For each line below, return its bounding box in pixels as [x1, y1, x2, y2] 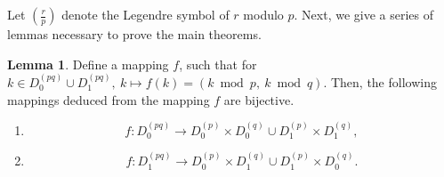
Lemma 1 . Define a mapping [7, 54, 169, 73]
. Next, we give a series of [294, 5, 434, 23]
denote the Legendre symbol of [61, 5, 230, 23]
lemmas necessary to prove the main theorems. [7, 25, 262, 43]
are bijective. [223, 90, 295, 109]
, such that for [179, 54, 257, 73]
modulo [243, 5, 284, 23]
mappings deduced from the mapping [7, 90, 210, 109]
